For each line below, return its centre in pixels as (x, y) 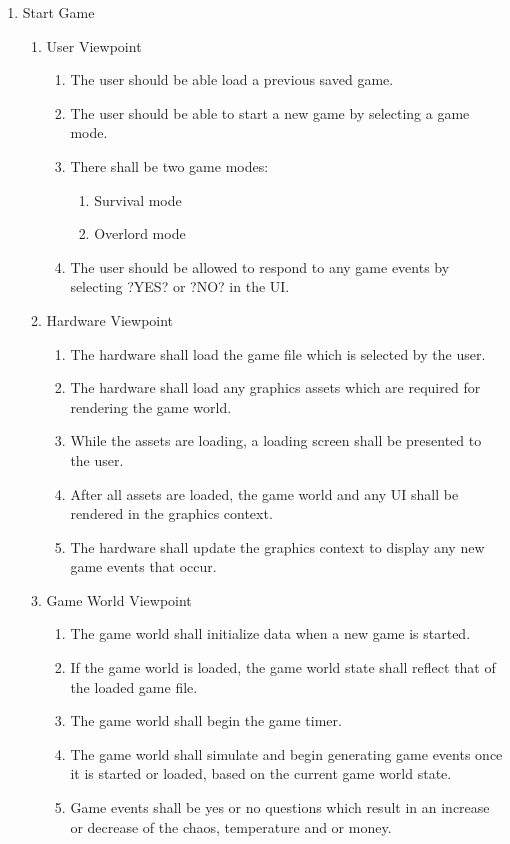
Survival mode (138, 199)
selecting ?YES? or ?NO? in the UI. (180, 286)
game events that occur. (143, 566)
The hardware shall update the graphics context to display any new (277, 546)
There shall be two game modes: (169, 165)
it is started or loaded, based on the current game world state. (261, 773)
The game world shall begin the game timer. (206, 720)
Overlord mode (140, 233)
